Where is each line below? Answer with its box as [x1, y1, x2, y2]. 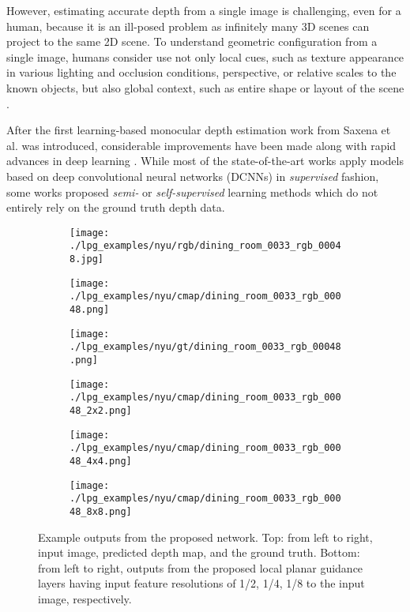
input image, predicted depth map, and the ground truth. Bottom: [38, 544, 360, 561]
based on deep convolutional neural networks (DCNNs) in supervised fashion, [6, 167, 379, 184]
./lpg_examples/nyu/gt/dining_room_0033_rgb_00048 [70, 341, 341, 353]
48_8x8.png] [70, 505, 132, 517]
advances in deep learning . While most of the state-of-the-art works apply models [6, 152, 404, 169]
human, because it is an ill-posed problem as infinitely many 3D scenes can [6, 17, 370, 34]
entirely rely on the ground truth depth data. [6, 199, 225, 216]
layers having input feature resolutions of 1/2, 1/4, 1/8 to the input [38, 575, 365, 591]
